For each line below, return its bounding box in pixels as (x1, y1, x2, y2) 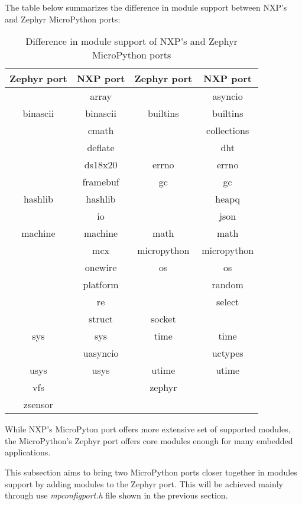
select (216, 295, 239, 309)
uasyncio (83, 346, 119, 360)
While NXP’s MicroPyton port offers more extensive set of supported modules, (5, 423, 291, 435)
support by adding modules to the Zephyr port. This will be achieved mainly (5, 477, 283, 490)
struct (89, 312, 113, 326)
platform (83, 278, 119, 292)
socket (150, 312, 176, 326)
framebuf (82, 175, 119, 189)
